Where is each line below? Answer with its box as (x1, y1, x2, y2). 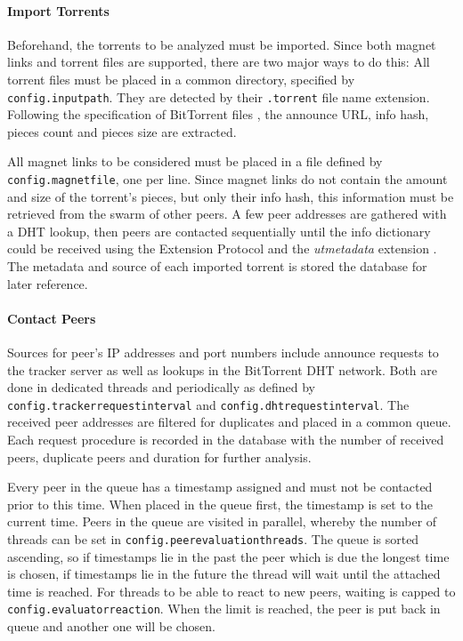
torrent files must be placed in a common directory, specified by (7, 69, 355, 88)
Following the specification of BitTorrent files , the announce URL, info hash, (7, 105, 429, 124)
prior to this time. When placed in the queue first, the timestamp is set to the (7, 494, 434, 513)
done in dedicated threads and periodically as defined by (7, 378, 315, 397)
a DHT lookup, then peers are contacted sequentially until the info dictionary (7, 221, 431, 240)
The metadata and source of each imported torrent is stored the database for (7, 257, 427, 276)
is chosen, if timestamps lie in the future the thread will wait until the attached (7, 565, 441, 583)
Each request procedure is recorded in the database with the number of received (7, 430, 444, 449)
